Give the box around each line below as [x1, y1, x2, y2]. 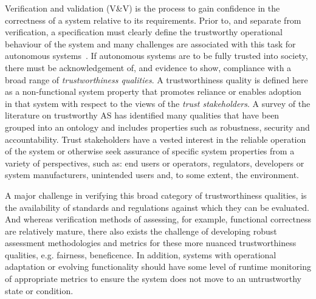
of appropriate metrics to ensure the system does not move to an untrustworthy [5, 272, 301, 285]
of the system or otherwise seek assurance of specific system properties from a [5, 145, 295, 157]
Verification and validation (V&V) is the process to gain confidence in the [5, 2, 280, 14]
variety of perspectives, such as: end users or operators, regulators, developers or [5, 156, 304, 169]
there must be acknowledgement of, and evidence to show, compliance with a [5, 61, 292, 74]
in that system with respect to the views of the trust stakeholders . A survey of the [5, 97, 311, 109]
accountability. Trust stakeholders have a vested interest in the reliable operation [5, 132, 306, 145]
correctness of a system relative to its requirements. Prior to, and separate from [5, 13, 301, 26]
